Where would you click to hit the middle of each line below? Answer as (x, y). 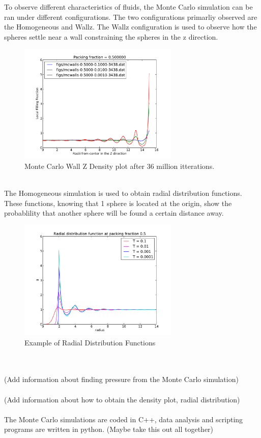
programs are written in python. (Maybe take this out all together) (109, 429)
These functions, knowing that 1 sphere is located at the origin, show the (118, 203)
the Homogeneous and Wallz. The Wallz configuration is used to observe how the (130, 27)
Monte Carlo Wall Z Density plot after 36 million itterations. (120, 166)
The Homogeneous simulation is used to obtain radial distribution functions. (123, 193)
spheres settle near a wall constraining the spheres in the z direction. (111, 36)
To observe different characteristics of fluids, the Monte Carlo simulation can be (128, 7)
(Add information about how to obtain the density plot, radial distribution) (122, 399)
